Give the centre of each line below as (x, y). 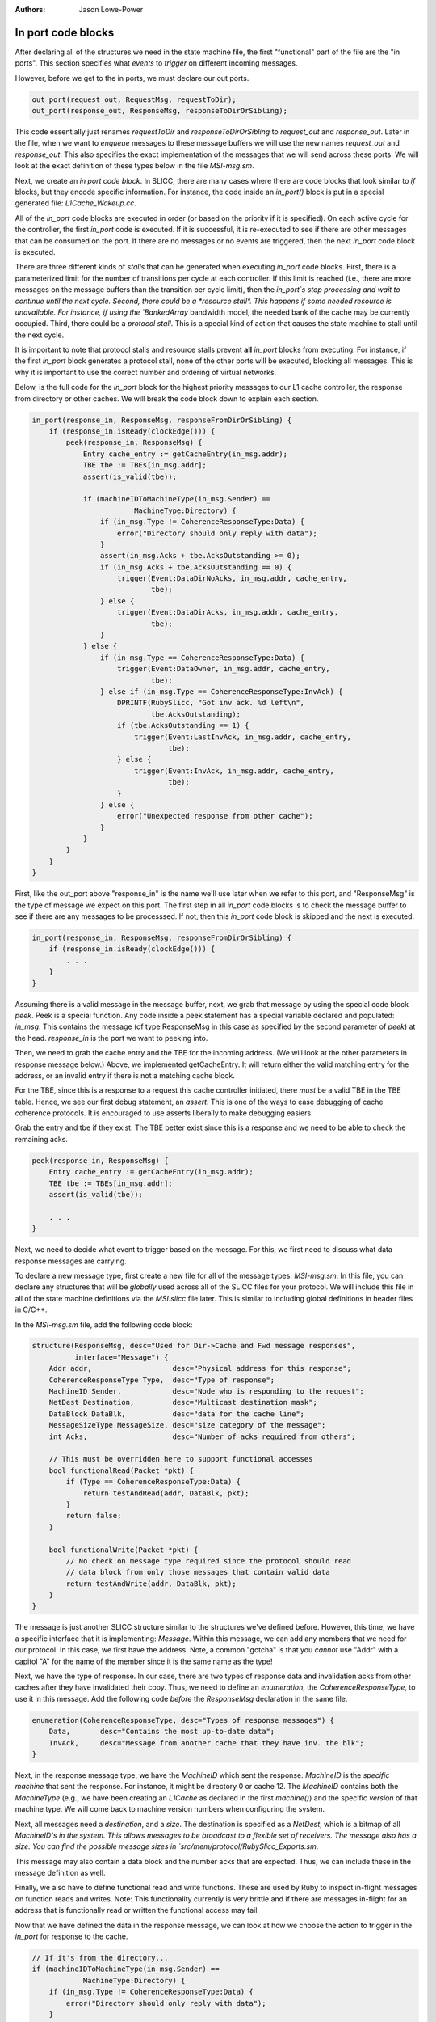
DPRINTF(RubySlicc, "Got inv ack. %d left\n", (211, 703)
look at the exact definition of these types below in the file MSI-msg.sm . (134, 166)
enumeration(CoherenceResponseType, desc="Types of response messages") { (183, 1720)
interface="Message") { (121, 1357)
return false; (94, 1516)
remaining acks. (42, 1139)
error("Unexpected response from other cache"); (215, 816)
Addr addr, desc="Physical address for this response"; (200, 1368)
